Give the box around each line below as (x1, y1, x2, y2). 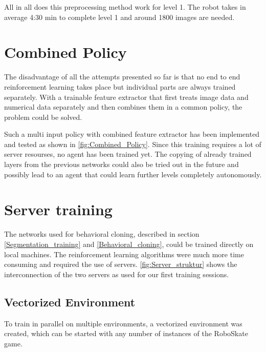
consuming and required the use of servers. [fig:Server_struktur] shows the (4, 259, 237, 270)
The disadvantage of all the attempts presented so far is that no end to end (4, 71, 240, 82)
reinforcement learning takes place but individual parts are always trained (4, 81, 236, 92)
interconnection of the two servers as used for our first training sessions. (4, 268, 229, 279)
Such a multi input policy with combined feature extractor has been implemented (4, 129, 260, 139)
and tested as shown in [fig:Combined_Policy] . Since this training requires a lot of (4, 138, 261, 149)
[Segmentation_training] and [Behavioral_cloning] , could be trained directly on (4, 238, 254, 249)
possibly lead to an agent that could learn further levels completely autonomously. (4, 169, 262, 179)
